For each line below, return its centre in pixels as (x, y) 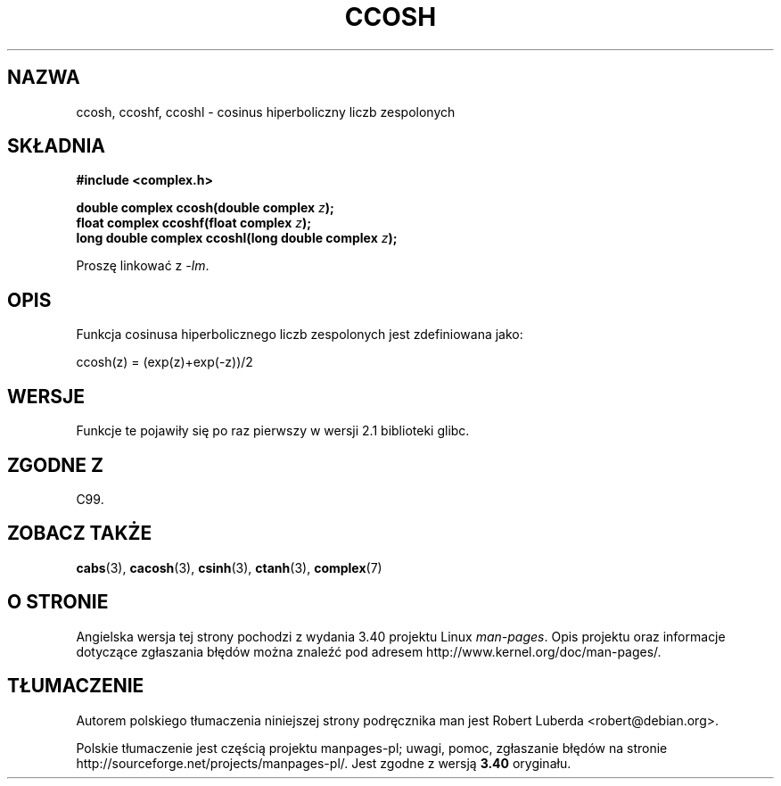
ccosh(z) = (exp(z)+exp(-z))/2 (164, 362)
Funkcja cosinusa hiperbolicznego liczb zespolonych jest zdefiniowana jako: (300, 335)
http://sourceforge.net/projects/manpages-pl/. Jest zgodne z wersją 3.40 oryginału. (324, 763)
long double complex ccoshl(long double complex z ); (237, 238)
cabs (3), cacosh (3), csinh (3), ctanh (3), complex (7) (229, 567)
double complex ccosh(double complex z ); (205, 208)
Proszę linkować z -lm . (143, 266)
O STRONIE (58, 602)
